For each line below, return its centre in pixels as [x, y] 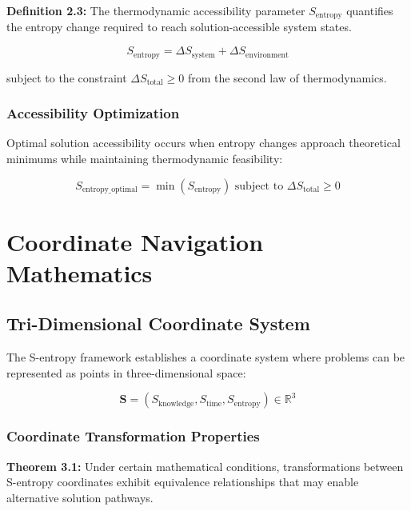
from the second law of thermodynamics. [287, 77]
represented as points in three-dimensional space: [126, 372]
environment [267, 55]
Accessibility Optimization [93, 113]
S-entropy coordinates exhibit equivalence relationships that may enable [183, 482]
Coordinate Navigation [135, 241]
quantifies [370, 10]
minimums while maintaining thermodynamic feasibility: [145, 158]
